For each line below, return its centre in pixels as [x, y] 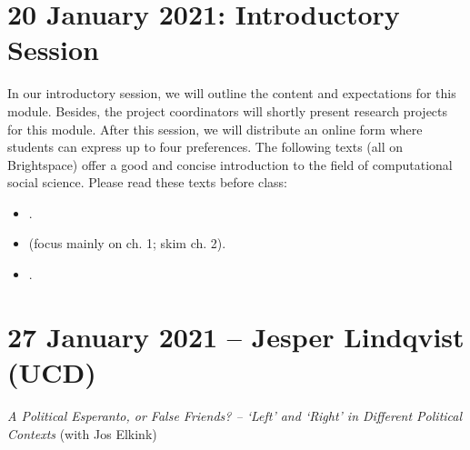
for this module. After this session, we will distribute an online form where [215, 129]
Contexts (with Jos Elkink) [82, 433]
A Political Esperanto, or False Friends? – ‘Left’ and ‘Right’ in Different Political [235, 415]
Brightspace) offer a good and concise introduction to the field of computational [230, 164]
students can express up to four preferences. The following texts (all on [205, 147]
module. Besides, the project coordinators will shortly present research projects [228, 110]
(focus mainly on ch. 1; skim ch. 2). [127, 243]
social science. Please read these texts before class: [147, 182]
